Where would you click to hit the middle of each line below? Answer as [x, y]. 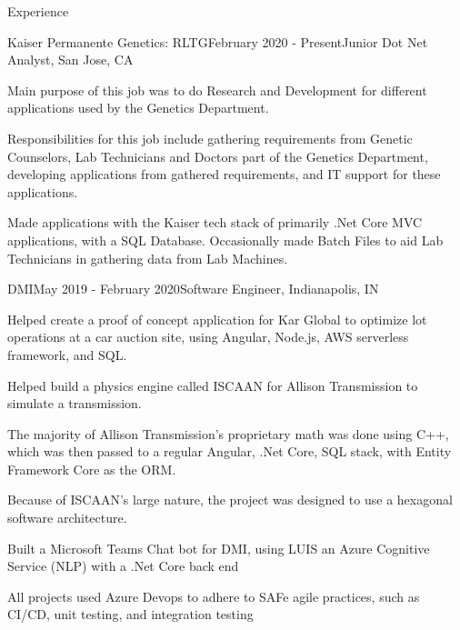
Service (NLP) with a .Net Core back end [123, 566]
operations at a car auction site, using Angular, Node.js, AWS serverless [208, 337]
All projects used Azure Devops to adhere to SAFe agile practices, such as [214, 596]
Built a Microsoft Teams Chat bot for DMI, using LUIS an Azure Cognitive [219, 548]
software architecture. [67, 518]
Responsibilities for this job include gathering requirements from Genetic [210, 138]
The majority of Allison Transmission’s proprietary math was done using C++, [228, 433]
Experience [38, 11]
